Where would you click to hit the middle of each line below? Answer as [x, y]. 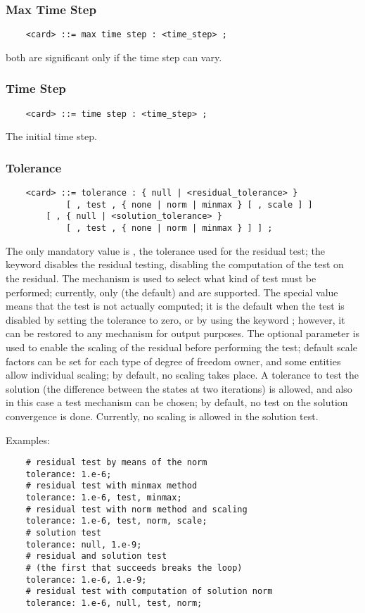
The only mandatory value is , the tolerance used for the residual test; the [165, 250]
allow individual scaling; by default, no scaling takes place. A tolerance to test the [182, 375]
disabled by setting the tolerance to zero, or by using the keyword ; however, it [175, 319]
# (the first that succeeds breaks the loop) [134, 568]
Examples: [28, 440]
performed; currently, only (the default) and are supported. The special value [172, 292]
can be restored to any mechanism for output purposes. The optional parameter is [183, 333]
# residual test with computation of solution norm [149, 592]
